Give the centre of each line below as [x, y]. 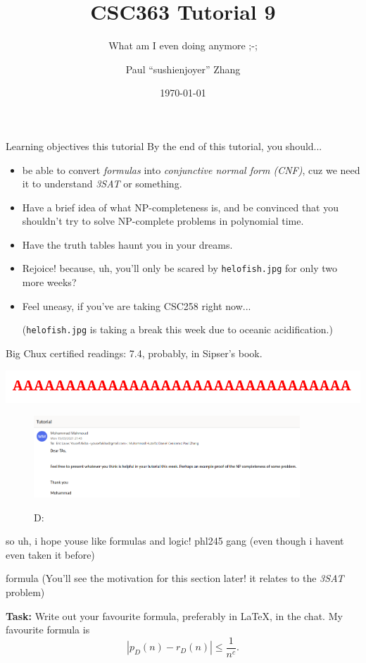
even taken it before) [50, 554]
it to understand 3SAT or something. [102, 184]
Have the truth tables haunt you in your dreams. [127, 244]
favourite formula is [48, 630]
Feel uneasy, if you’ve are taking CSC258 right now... [137, 305]
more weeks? [49, 282]
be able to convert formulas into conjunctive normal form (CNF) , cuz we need [191, 169]
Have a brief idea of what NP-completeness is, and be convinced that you [181, 207]
